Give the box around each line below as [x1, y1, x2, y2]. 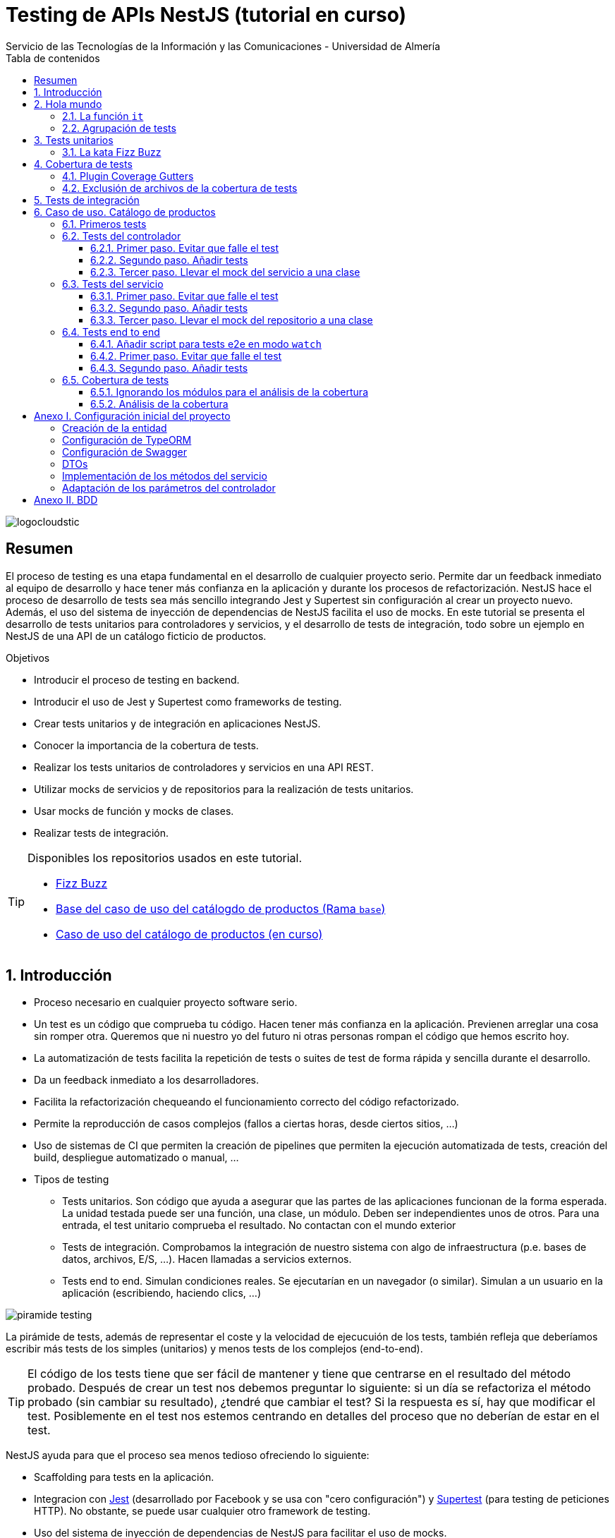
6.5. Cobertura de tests [62, 373, 169, 386]
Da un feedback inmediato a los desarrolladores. [34, 1074, 259, 1086]
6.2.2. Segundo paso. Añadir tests [90, 253, 248, 266]
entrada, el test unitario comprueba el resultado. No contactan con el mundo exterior [62, 1219, 456, 1232]
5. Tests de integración [34, 193, 140, 206]
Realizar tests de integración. [34, 826, 169, 839]
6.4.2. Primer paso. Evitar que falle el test [90, 349, 282, 362]
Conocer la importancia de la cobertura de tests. [34, 739, 259, 751]
